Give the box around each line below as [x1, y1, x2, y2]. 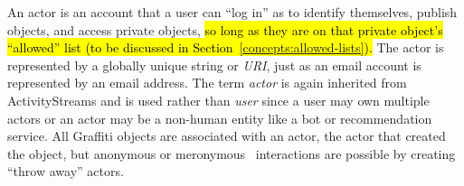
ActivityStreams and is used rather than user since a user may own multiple [7, 90, 430, 109]
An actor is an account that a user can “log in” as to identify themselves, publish [7, 3, 458, 21]
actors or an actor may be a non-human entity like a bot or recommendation [7, 108, 432, 127]
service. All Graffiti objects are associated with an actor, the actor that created [7, 126, 446, 145]
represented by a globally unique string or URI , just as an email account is [7, 55, 421, 74]
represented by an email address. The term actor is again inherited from [7, 73, 407, 92]
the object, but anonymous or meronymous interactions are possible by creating [7, 144, 456, 163]
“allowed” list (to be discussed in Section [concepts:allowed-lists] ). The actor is [7, 38, 444, 57]
